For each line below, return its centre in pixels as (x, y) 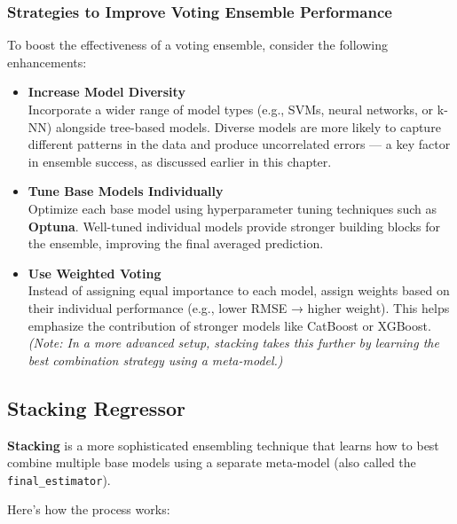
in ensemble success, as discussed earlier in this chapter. (180, 161)
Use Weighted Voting (95, 273)
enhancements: (47, 62)
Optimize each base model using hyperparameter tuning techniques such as (232, 208)
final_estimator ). (59, 479)
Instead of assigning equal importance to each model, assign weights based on (239, 290)
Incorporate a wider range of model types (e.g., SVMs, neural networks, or (231, 109)
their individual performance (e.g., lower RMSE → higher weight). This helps (239, 307)
